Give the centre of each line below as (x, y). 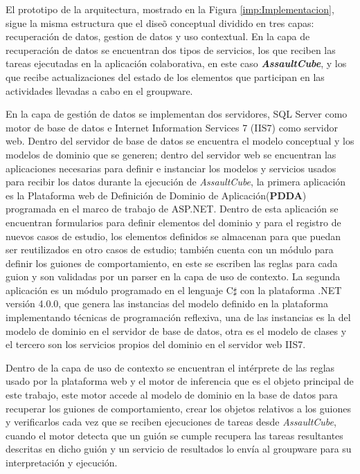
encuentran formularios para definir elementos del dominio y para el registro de (173, 222)
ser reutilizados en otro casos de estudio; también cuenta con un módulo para (170, 249)
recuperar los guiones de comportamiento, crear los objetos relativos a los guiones (178, 408)
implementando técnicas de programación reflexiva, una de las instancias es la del (178, 317)
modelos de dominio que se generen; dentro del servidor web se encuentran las (171, 154)
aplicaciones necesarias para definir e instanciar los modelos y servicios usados (171, 168)
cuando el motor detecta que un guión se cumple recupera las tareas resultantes (174, 435)
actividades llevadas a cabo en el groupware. (99, 90)
